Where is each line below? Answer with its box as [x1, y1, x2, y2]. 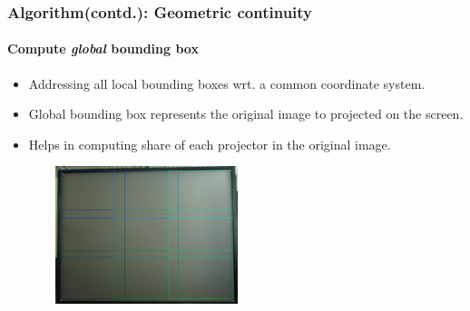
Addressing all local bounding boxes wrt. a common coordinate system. [28, 73, 426, 92]
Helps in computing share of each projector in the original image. [28, 134, 391, 153]
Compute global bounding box [7, 39, 199, 58]
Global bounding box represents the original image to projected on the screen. [28, 104, 464, 123]
